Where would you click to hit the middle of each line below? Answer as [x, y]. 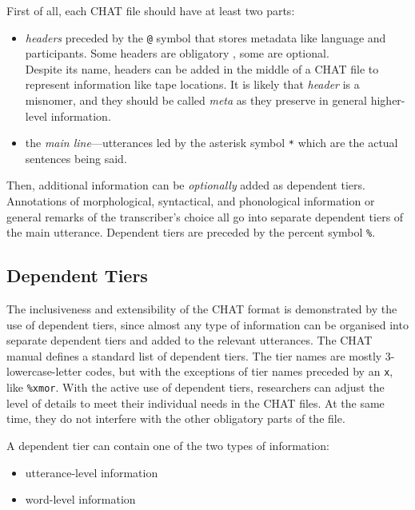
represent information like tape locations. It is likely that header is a [192, 84]
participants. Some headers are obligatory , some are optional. [177, 53]
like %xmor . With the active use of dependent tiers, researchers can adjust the [196, 387]
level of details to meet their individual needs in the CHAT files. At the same [196, 402]
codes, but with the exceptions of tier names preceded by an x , [239, 371]
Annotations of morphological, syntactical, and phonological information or [191, 201]
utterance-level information [92, 472]
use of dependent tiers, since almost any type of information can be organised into [207, 324]
